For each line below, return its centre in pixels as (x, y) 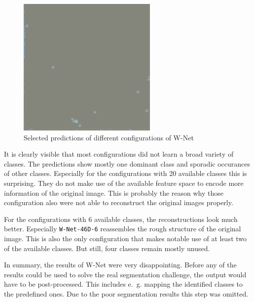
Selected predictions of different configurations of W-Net (109, 137)
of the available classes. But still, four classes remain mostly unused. (107, 248)
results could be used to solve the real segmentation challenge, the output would (125, 274)
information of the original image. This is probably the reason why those (114, 193)
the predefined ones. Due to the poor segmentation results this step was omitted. (126, 293)
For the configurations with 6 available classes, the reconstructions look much (121, 219)
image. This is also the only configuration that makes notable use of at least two (126, 238)
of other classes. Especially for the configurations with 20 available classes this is (126, 173)
